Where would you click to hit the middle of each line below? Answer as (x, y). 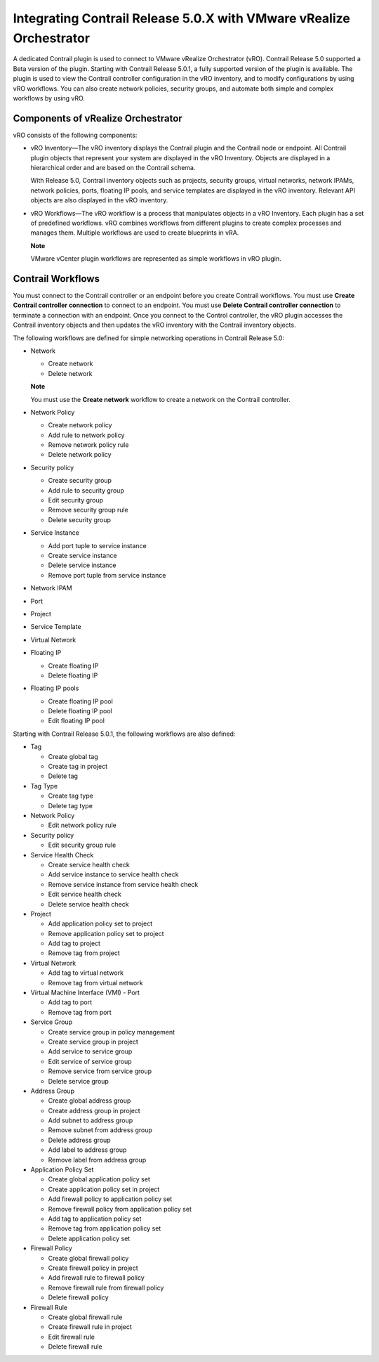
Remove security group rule (88, 510)
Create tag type (71, 796)
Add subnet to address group (91, 1120)
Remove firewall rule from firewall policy (106, 1288)
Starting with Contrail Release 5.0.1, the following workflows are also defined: (124, 734)
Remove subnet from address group (100, 1130)
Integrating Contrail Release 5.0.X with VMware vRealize (181, 18)
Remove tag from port (80, 1012)
